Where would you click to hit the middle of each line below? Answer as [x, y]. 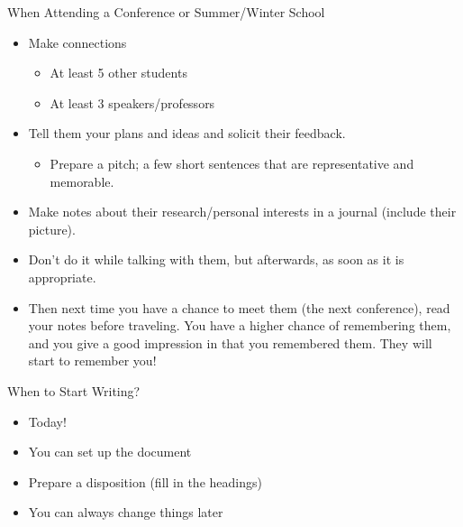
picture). [52, 229]
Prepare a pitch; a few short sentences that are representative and [232, 163]
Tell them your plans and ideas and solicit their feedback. [187, 133]
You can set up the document [110, 452]
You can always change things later [126, 512]
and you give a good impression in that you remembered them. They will [230, 342]
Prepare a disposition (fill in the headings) [145, 481]
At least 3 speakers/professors [132, 102]
